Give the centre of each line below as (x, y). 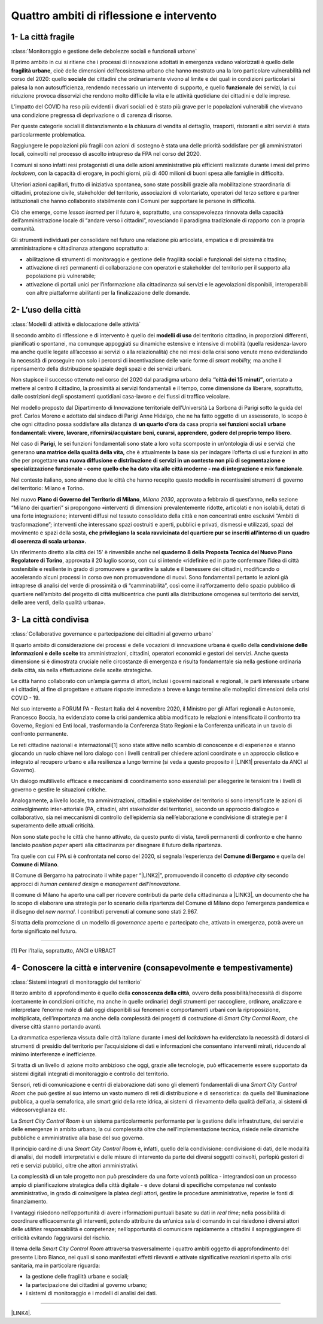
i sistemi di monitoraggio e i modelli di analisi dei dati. (92, 1293)
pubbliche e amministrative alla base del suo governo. (77, 1138)
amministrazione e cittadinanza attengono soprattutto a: (80, 248)
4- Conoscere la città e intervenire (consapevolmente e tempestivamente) (152, 968)
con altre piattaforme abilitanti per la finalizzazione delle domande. (108, 293)
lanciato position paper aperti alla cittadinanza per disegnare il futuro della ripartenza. (117, 845)
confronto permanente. (40, 734)
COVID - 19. (25, 697)
